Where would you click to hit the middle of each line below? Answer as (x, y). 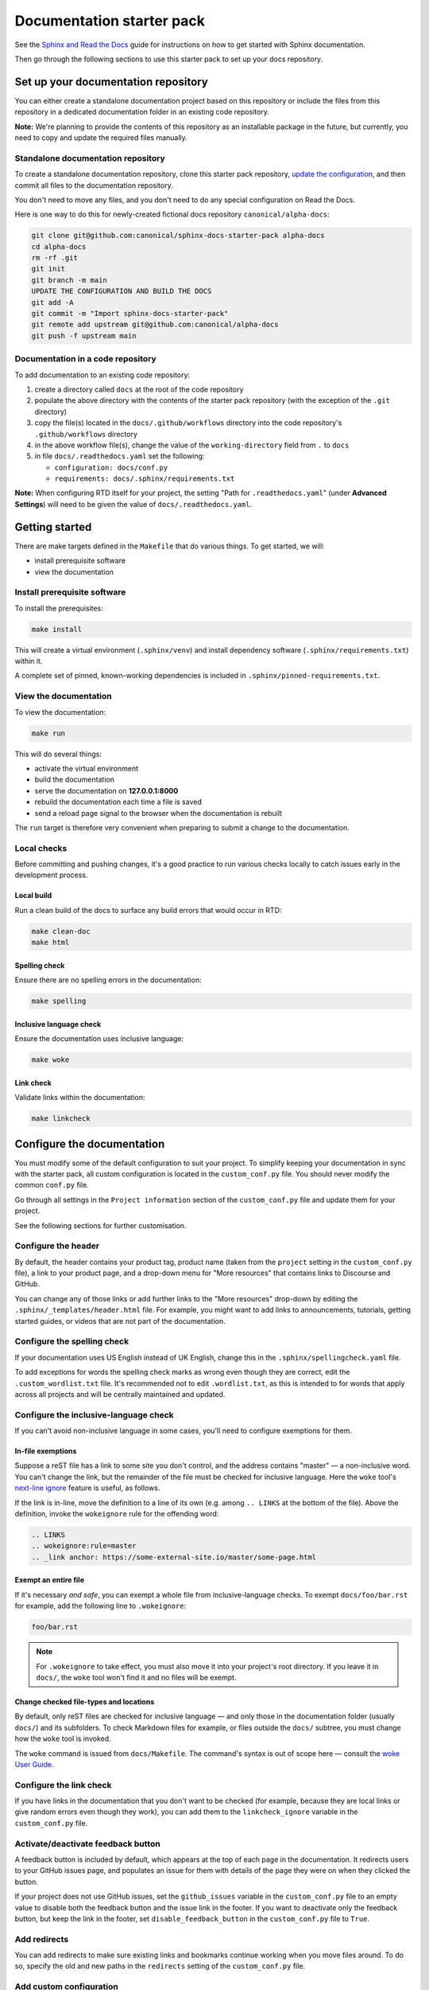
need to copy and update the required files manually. (101, 138)
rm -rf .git (55, 258)
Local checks (41, 848)
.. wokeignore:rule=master (84, 1546)
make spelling (59, 1001)
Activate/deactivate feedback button (87, 1844)
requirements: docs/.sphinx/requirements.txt (145, 479)
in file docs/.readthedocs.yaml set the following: (120, 456)
